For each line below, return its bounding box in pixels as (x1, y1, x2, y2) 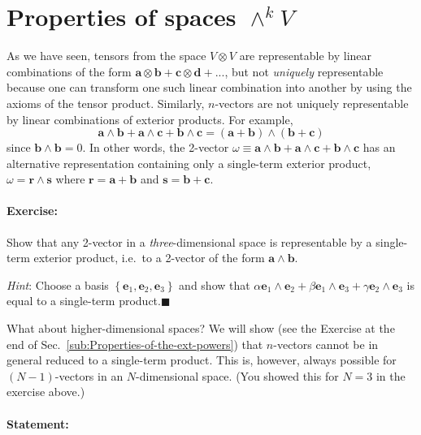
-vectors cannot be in (273, 335, 379, 352)
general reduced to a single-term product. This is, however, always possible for (7, 351, 397, 368)
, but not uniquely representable (224, 62, 384, 80)
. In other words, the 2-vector (82, 139, 229, 156)
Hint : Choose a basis (7, 276, 109, 293)
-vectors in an (54, 367, 124, 384)
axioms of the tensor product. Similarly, (7, 94, 205, 111)
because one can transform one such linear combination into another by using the (7, 79, 412, 96)
